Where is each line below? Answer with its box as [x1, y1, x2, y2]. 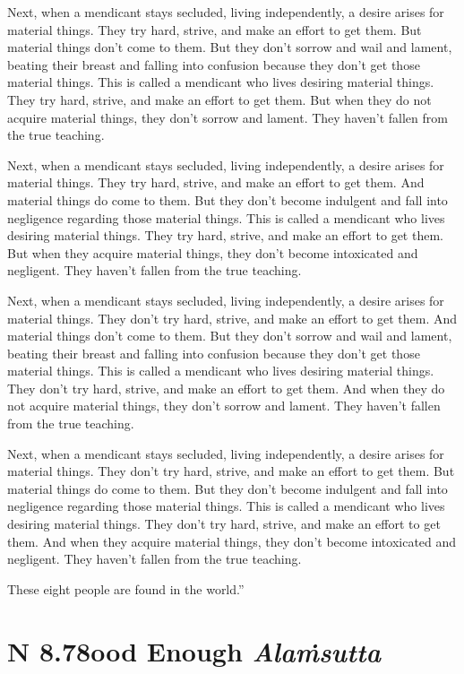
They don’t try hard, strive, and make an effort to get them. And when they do [7, 378, 445, 397]
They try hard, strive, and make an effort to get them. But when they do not [7, 90, 432, 108]
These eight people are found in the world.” [7, 579, 245, 598]
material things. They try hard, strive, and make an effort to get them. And [7, 173, 425, 192]
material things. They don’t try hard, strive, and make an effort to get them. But [7, 462, 455, 480]
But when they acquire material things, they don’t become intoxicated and [7, 243, 418, 262]
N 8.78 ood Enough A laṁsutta [7, 632, 382, 670]
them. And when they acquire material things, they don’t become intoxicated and [7, 531, 457, 550]
